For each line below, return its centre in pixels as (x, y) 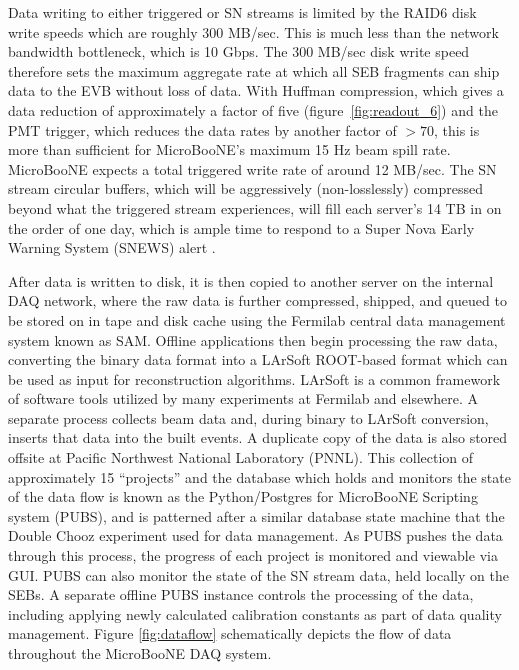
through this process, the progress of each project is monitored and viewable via (253, 555)
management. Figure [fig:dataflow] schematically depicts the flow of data (230, 633)
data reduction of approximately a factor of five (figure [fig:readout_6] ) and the (253, 109)
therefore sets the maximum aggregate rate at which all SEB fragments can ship (254, 70)
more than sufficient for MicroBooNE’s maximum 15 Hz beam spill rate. (229, 149)
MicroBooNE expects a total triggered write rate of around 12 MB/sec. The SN (252, 168)
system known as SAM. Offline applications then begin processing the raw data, (253, 339)
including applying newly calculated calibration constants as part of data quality (255, 613)
